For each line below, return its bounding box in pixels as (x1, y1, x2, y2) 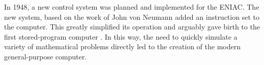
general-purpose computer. (4, 51, 87, 61)
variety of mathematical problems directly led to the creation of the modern (4, 41, 241, 52)
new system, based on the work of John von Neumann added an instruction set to (4, 11, 259, 22)
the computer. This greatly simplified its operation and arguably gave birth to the (4, 21, 260, 32)
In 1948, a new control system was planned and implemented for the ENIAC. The (4, 2, 259, 12)
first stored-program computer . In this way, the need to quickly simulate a (4, 31, 238, 42)
